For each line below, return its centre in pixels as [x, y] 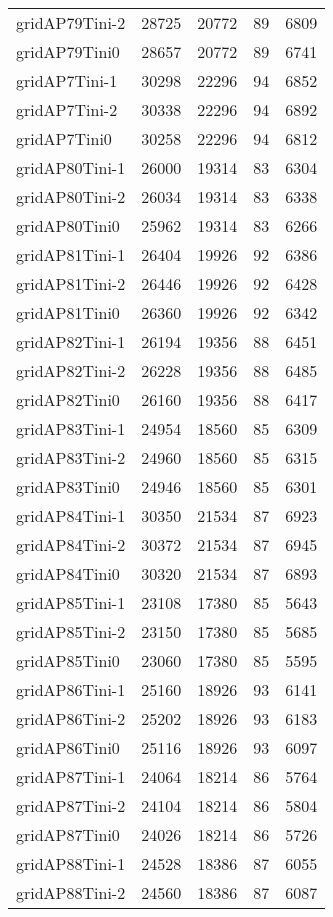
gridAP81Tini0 [68, 312]
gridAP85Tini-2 [71, 631]
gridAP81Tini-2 [71, 283]
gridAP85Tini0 [68, 660]
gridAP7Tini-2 [67, 109]
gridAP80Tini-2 [71, 196]
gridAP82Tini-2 [71, 370]
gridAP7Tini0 [64, 138]
